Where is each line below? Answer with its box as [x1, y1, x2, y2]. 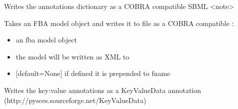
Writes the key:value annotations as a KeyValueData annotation [4, 84, 201, 95]
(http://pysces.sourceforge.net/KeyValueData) [4, 94, 146, 105]
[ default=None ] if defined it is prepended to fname [15, 68, 170, 78]
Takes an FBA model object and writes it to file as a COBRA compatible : [4, 17, 234, 28]
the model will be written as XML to [15, 51, 129, 61]
